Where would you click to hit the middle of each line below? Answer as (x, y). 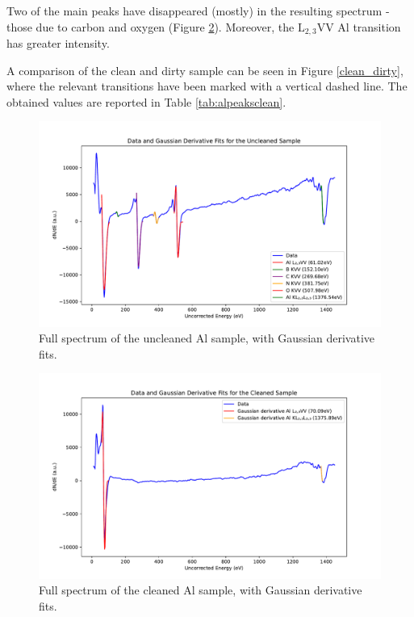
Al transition (369, 26)
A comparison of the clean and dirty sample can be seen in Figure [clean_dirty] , (205, 70)
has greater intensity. (58, 43)
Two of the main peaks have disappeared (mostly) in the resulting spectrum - (198, 10)
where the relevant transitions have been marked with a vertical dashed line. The (207, 86)
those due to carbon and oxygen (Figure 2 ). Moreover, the (151, 26)
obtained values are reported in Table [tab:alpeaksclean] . (146, 101)
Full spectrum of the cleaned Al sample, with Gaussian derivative (201, 590)
